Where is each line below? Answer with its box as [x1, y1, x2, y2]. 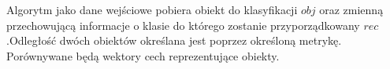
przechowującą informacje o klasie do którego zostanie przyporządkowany [6, 16, 360, 33]
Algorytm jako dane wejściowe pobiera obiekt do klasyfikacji [6, 2, 298, 17]
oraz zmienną [319, 2, 384, 17]
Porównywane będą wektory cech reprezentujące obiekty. [6, 47, 280, 64]
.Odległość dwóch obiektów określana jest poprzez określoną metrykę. [6, 32, 342, 49]
